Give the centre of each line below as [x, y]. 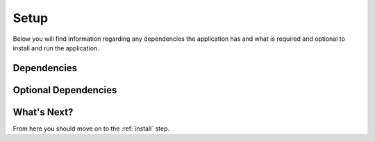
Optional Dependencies [65, 90]
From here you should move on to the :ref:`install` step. [91, 129]
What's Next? [43, 112]
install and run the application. [56, 48]
